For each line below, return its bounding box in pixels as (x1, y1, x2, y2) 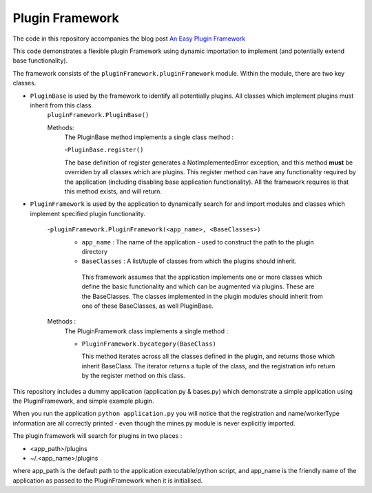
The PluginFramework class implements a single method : (64, 327, 229, 335)
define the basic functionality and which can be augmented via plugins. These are (81, 282, 315, 291)
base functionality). (12, 56, 68, 65)
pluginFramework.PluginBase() (47, 111, 149, 119)
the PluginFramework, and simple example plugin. (12, 397, 154, 406)
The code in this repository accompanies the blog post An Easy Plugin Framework (12, 34, 246, 43)
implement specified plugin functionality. (30, 209, 146, 218)
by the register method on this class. (81, 372, 185, 380)
